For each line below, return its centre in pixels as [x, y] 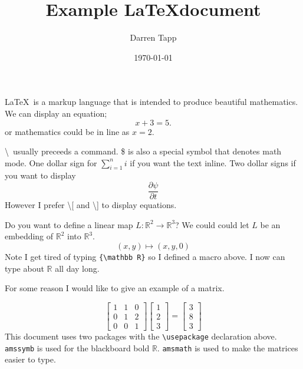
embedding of [29, 236]
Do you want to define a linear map [69, 224]
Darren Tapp [153, 37]
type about [24, 268]
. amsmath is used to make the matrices [228, 347]
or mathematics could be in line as [67, 131]
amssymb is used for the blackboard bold [77, 347]
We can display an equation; [56, 113]
